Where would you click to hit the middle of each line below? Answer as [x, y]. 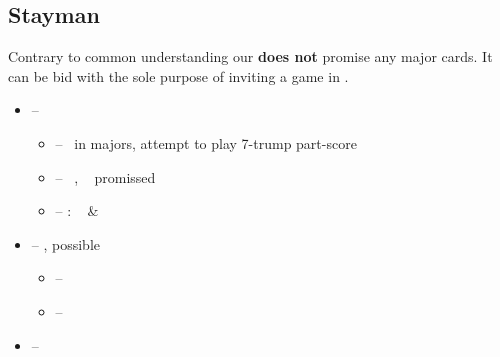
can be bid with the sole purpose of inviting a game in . [178, 75]
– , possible [66, 243]
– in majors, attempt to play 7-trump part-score [206, 142]
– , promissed [105, 176]
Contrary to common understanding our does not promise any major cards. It [250, 56]
